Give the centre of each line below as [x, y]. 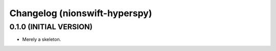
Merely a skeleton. [42, 39]
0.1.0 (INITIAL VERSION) [51, 27]
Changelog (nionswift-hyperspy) [81, 13]
